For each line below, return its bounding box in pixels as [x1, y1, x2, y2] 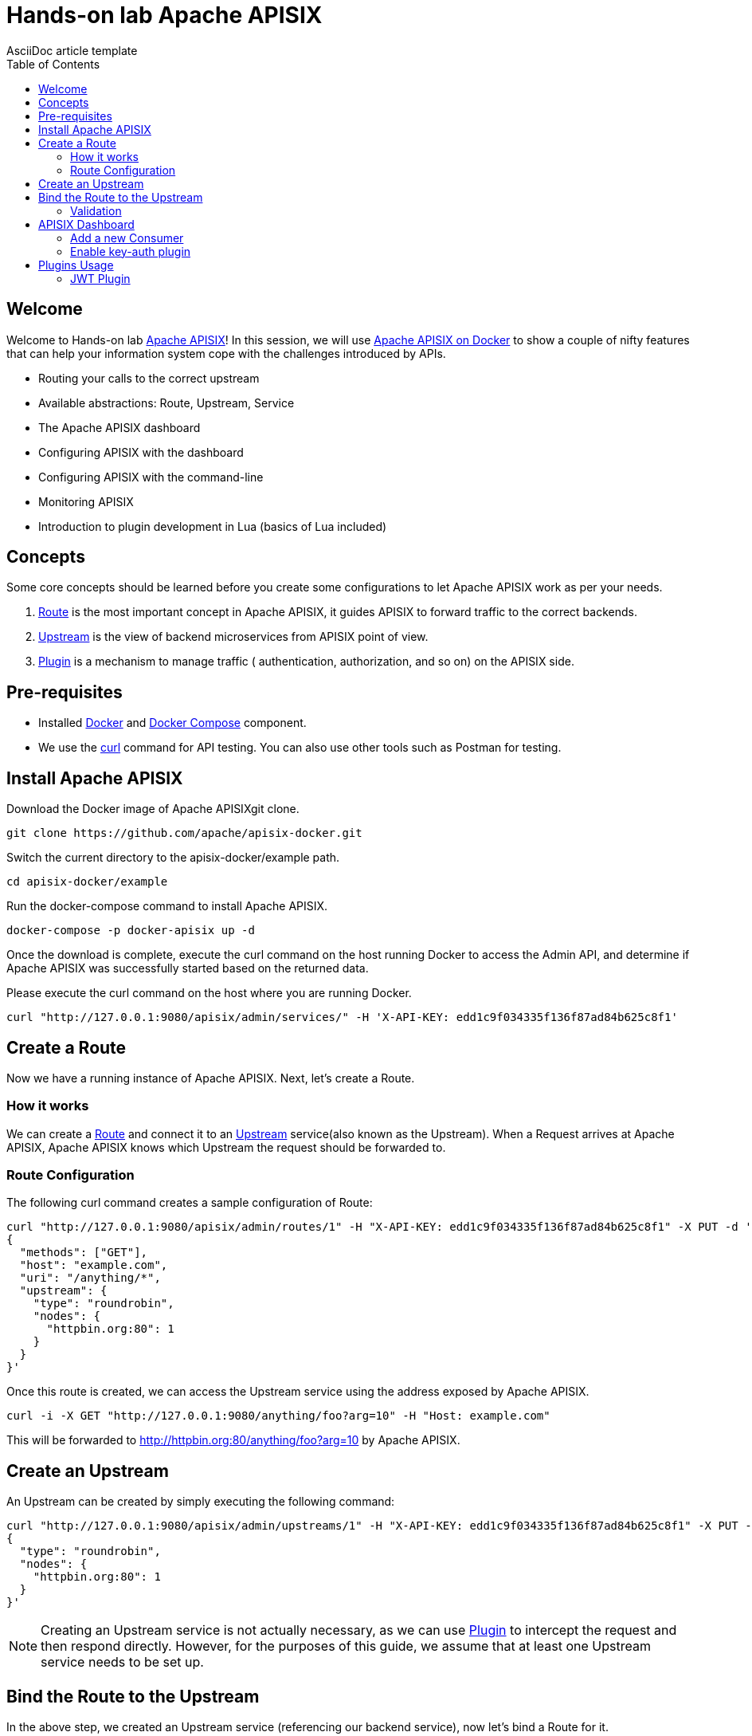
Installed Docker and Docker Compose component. [38, 716, 307, 730]
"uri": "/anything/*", [19, 1271, 161, 1285]
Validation [70, 203, 122, 218]
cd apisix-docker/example [6, 875, 168, 889]
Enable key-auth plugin [70, 244, 191, 258]
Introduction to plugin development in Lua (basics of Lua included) [38, 519, 387, 533]
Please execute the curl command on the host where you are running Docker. [6, 986, 412, 1000]
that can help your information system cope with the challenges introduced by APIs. [6, 346, 446, 360]
